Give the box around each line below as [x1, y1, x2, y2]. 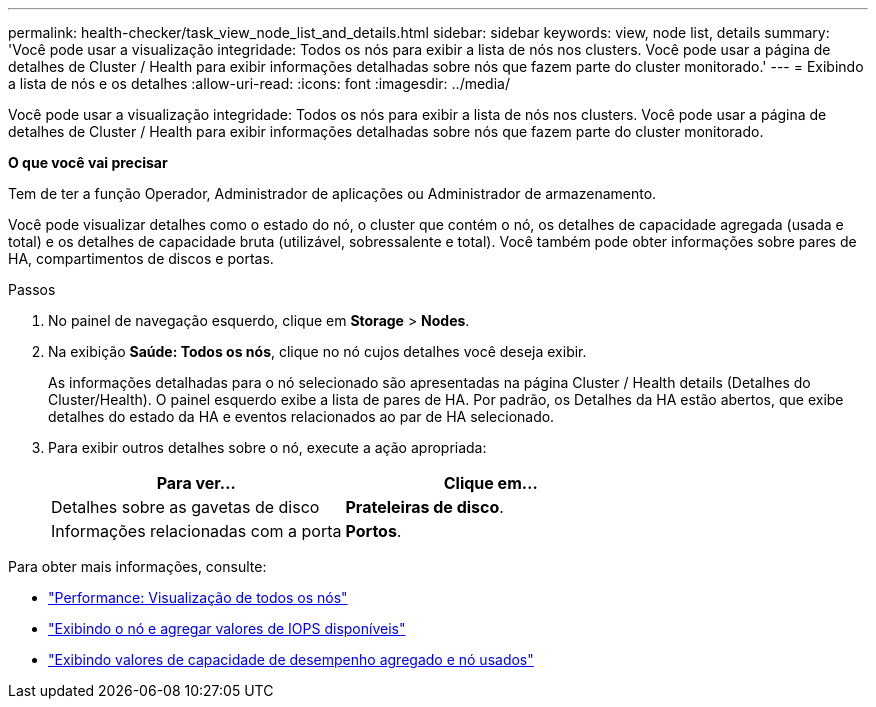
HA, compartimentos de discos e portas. [8, 250, 274, 267]
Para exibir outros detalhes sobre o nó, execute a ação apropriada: [48, 439, 487, 456]
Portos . [345, 521, 402, 541]
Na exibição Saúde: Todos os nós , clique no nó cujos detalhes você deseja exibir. [48, 343, 587, 360]
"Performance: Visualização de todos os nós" [48, 589, 348, 606]
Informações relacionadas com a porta [51, 521, 342, 541]
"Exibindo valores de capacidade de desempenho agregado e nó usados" [48, 651, 534, 668]
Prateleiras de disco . [345, 497, 504, 517]
